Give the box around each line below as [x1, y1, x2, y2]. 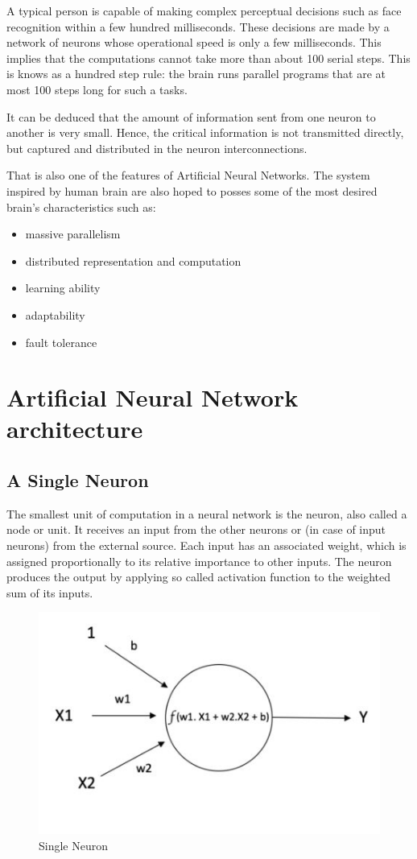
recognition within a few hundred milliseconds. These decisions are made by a [6, 18, 390, 35]
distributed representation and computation [25, 252, 242, 269]
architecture [6, 412, 143, 445]
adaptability [25, 306, 85, 323]
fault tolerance [25, 333, 97, 350]
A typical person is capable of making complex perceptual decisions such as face [6, 2, 402, 19]
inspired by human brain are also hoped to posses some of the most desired [6, 182, 378, 199]
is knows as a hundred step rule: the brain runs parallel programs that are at [6, 65, 386, 82]
